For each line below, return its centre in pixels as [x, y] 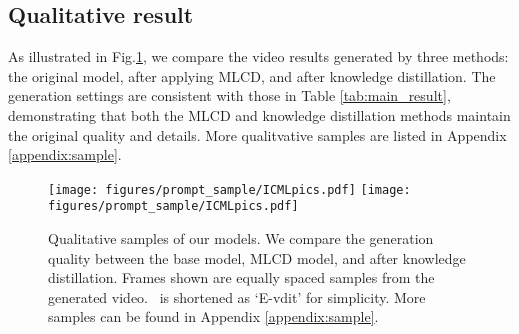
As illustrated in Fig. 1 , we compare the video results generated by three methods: [258, 56]
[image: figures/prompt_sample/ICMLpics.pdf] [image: [229, 189]
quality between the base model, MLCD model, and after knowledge [257, 257]
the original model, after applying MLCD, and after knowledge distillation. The [252, 75]
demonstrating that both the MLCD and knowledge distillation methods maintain [259, 114]
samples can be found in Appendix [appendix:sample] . [213, 316]
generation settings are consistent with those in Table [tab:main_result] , [229, 95]
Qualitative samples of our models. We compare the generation [241, 238]
